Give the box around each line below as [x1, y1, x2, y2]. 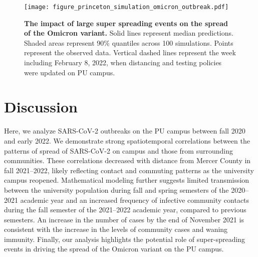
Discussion [4, 96, 78, 117]
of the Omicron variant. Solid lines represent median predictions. [24, 28, 233, 38]
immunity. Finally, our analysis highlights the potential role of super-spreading [4, 233, 245, 244]
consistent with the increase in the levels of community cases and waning [4, 224, 228, 234]
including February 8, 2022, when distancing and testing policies [24, 57, 222, 68]
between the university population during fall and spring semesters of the [4, 184, 229, 195]
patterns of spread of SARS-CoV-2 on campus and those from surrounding [4, 145, 233, 156]
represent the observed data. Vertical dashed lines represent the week [24, 47, 236, 58]
